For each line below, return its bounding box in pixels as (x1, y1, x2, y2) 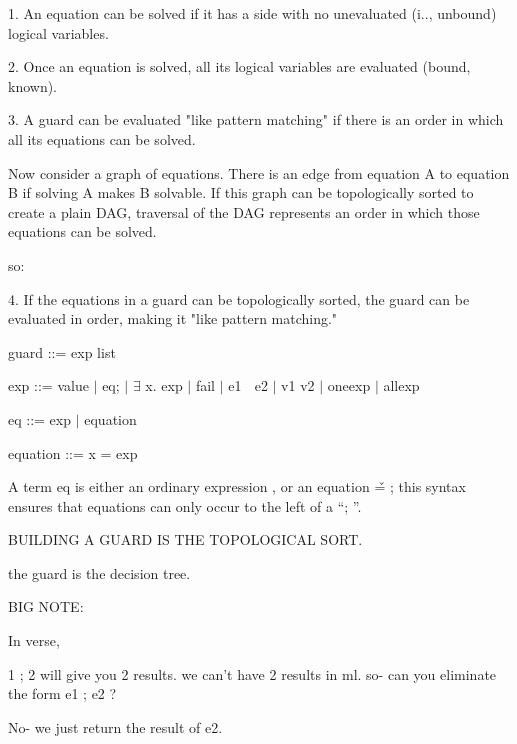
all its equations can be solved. (8, 128, 196, 149)
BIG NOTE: (8, 596, 84, 617)
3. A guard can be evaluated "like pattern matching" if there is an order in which (8, 109, 504, 130)
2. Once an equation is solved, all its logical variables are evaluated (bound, (8, 56, 471, 77)
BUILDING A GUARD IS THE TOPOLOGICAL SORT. (8, 529, 363, 550)
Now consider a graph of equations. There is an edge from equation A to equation (8, 162, 510, 183)
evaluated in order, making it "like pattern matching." (8, 308, 338, 329)
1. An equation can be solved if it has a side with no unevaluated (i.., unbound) (8, 3, 497, 23)
